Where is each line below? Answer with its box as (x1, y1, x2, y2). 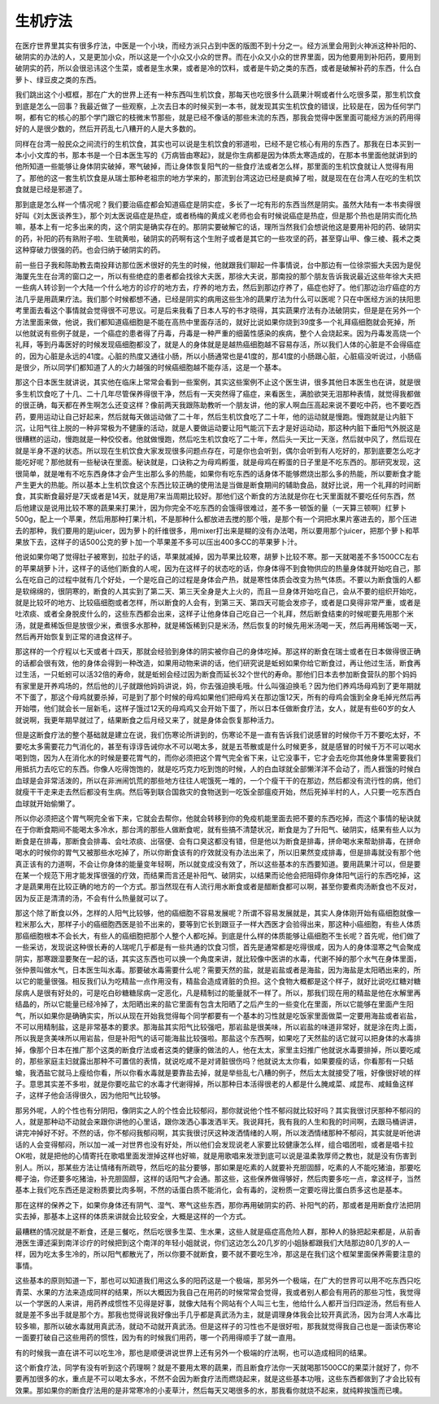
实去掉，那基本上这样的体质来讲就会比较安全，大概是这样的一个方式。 (15, 1212, 250, 1222)
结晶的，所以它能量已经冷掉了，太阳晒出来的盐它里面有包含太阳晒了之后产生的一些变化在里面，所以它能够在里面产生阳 (15, 999, 414, 1009)
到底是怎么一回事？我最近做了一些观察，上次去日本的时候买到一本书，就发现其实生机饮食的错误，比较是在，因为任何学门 (15, 101, 421, 111)
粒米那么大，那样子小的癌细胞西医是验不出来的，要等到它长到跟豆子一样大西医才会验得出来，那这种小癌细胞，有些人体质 (15, 919, 421, 929)
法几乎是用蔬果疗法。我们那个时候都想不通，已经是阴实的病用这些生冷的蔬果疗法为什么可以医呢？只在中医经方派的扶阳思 (15, 294, 421, 304)
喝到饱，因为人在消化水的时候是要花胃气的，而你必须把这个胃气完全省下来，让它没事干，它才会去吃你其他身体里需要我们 (15, 752, 421, 762)
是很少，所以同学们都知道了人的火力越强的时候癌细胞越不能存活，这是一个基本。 (15, 362, 286, 372)
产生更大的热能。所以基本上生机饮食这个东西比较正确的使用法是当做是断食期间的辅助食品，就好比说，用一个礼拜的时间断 (15, 480, 421, 489)
